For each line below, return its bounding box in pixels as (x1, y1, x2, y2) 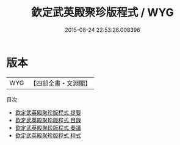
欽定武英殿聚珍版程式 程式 (15, 132, 81, 139)
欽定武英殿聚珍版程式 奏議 (15, 124, 81, 132)
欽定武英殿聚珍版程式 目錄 (15, 116, 81, 124)
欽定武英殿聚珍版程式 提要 (15, 108, 81, 116)
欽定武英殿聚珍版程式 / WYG (31, 6, 174, 20)
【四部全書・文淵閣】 (30, 79, 92, 87)
